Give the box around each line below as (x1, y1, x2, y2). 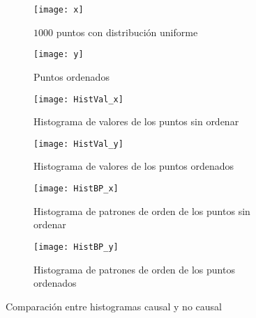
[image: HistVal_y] (33, 138, 123, 149)
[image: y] (33, 49, 84, 60)
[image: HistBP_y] (33, 241, 119, 252)
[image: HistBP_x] (33, 184, 119, 193)
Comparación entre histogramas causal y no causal (6, 299, 222, 313)
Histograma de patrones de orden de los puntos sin (33, 203, 250, 218)
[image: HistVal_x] (33, 94, 123, 104)
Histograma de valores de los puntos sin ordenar (33, 114, 239, 129)
